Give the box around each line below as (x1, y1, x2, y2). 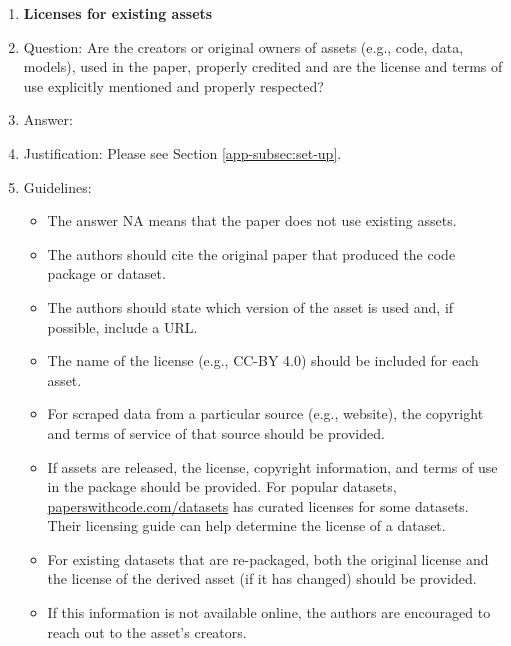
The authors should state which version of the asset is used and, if (47, 296, 454, 317)
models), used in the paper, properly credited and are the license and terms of (23, 56, 503, 77)
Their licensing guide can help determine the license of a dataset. (47, 515, 446, 536)
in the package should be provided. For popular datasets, (47, 476, 397, 497)
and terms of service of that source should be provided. (47, 422, 385, 443)
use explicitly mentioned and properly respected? (23, 75, 324, 96)
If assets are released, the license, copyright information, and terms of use (47, 456, 498, 477)
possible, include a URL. (47, 316, 198, 337)
